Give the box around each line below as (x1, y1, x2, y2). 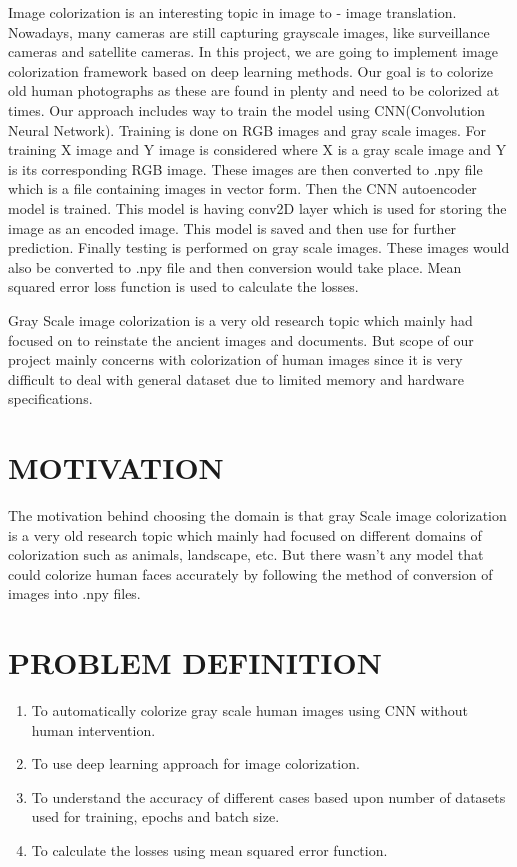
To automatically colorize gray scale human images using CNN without (31, 700, 469, 721)
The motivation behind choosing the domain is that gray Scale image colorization (8, 505, 507, 525)
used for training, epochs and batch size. (31, 806, 280, 827)
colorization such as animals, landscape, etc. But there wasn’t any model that (8, 544, 484, 565)
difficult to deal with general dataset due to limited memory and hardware (8, 368, 465, 389)
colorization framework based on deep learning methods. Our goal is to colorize (8, 60, 494, 81)
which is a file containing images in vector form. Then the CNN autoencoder (8, 178, 477, 199)
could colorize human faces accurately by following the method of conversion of (8, 563, 493, 584)
